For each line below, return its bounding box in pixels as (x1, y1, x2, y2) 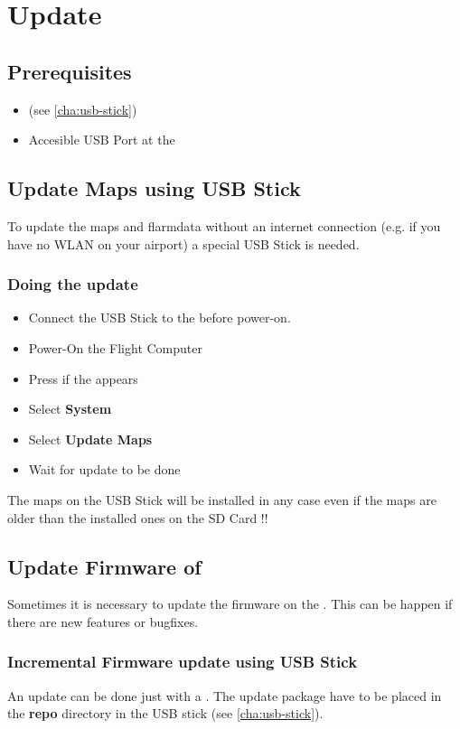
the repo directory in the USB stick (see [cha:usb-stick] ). (7, 704, 324, 723)
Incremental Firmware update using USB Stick (7, 650, 358, 673)
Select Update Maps (28, 429, 153, 448)
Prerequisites (7, 57, 132, 85)
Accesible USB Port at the (28, 130, 175, 149)
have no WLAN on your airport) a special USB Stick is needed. (7, 234, 360, 253)
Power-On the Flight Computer (28, 338, 202, 357)
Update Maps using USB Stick (7, 174, 301, 202)
